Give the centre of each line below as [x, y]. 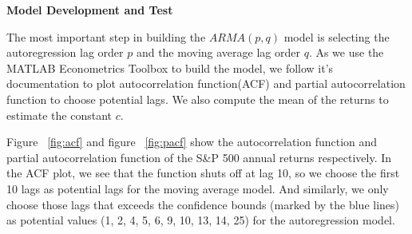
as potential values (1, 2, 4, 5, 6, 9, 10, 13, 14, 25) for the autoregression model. [201, 220]
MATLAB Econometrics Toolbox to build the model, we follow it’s [170, 67]
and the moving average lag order [218, 52]
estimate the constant [59, 115]
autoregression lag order [65, 52]
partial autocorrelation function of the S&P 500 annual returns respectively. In [199, 157]
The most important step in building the [106, 36]
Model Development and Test [90, 10]
